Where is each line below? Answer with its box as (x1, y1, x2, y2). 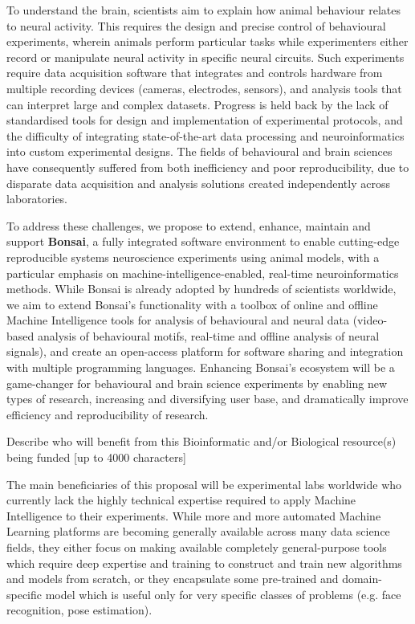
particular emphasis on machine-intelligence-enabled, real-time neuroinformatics (6, 264, 399, 281)
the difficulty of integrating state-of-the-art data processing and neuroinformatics (6, 127, 405, 144)
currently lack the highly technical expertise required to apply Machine (6, 491, 356, 508)
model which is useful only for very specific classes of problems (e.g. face (45, 585, 401, 602)
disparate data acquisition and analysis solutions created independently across (6, 174, 390, 191)
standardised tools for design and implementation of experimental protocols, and (6, 112, 403, 128)
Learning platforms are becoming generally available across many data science (6, 523, 390, 540)
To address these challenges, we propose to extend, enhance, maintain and (6, 217, 371, 234)
